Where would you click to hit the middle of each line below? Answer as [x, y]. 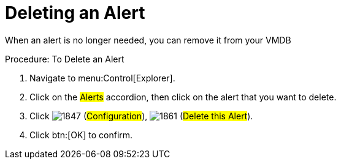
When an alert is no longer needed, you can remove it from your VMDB [148, 40]
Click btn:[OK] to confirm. [81, 135]
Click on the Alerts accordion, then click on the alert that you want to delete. [183, 97]
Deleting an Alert [75, 13]
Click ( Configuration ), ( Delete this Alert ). [141, 116]
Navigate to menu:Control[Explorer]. [102, 78]
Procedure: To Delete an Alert [65, 59]
